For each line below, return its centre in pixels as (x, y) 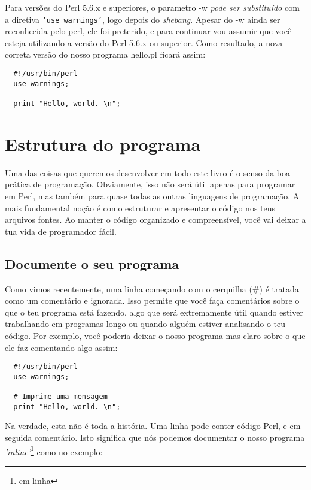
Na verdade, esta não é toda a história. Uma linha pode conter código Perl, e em (153, 426)
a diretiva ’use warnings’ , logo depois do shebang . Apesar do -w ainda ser (143, 19)
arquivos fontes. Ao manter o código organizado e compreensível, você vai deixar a (155, 220)
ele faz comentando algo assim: (61, 347)
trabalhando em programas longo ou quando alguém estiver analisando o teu (145, 324)
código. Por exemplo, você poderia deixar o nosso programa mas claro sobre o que (155, 335)
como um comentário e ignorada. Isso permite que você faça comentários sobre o (152, 300)
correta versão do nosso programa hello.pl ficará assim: (105, 54)
